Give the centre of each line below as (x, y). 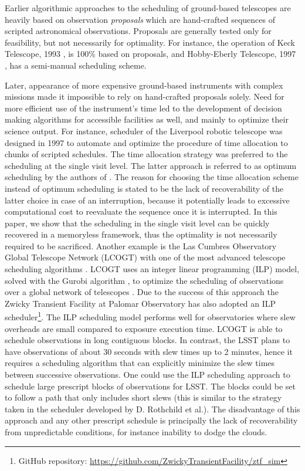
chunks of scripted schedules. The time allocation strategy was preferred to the (146, 154)
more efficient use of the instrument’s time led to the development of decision (143, 108)
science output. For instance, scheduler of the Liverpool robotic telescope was (144, 131)
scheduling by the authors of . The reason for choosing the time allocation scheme (152, 177)
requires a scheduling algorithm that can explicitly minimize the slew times (140, 363)
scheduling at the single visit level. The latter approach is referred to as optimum (151, 165)
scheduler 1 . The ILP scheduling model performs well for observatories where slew (150, 316)
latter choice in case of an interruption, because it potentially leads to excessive (147, 200)
